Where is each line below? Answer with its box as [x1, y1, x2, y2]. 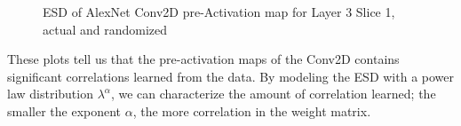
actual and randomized [43, 20, 168, 38]
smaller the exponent [7, 101, 122, 120]
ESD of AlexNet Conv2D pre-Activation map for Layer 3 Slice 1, [43, 3, 395, 20]
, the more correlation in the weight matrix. [132, 101, 371, 120]
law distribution [7, 84, 93, 103]
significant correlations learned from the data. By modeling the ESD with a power [7, 67, 455, 85]
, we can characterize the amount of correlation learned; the [110, 84, 436, 103]
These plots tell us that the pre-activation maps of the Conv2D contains [7, 50, 400, 68]
